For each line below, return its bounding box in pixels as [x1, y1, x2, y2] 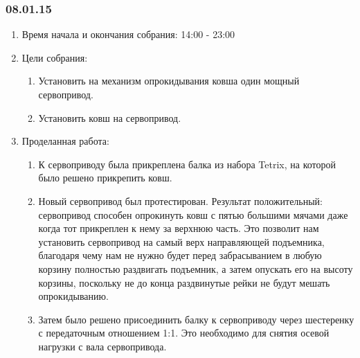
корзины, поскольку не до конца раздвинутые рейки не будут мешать [38, 275, 330, 289]
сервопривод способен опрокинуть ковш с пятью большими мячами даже [38, 207, 348, 222]
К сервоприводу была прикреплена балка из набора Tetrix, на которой [38, 156, 336, 171]
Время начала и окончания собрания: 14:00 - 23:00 [21, 27, 235, 42]
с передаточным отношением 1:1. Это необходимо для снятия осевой [38, 325, 330, 340]
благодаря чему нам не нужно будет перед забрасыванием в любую [38, 248, 322, 262]
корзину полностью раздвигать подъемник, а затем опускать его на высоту [38, 261, 353, 276]
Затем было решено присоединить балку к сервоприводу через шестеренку [38, 312, 354, 326]
